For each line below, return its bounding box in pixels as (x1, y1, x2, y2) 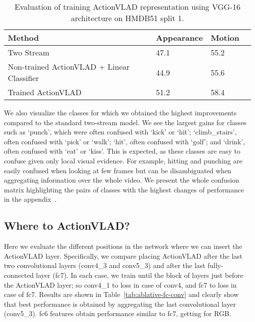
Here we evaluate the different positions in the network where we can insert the (4, 241, 242, 251)
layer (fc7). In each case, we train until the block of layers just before (36, 269, 244, 280)
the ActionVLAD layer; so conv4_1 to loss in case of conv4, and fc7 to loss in (4, 279, 237, 290)
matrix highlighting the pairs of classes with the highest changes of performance (4, 184, 244, 194)
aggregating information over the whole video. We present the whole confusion (4, 175, 239, 185)
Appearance (156, 32, 203, 43)
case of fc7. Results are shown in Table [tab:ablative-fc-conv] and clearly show (4, 289, 239, 299)
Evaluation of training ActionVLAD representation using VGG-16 (14, 1, 241, 12)
